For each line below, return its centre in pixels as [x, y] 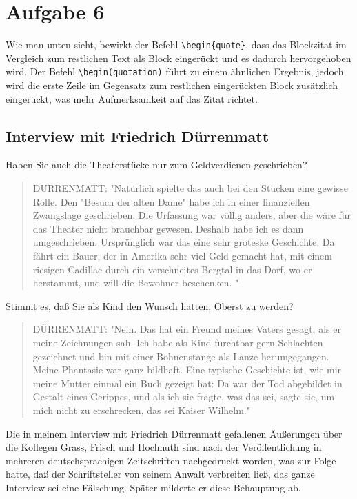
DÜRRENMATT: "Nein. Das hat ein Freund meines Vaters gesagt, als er [187, 329]
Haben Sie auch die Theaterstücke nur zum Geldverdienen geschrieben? [156, 165]
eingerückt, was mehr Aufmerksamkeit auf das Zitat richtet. [132, 98]
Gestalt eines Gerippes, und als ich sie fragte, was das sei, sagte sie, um [184, 397]
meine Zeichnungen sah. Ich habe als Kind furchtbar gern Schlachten [178, 342]
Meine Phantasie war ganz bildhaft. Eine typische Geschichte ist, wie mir [187, 370]
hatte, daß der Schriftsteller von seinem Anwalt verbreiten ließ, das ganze [160, 474]
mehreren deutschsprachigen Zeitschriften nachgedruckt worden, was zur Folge [171, 460]
